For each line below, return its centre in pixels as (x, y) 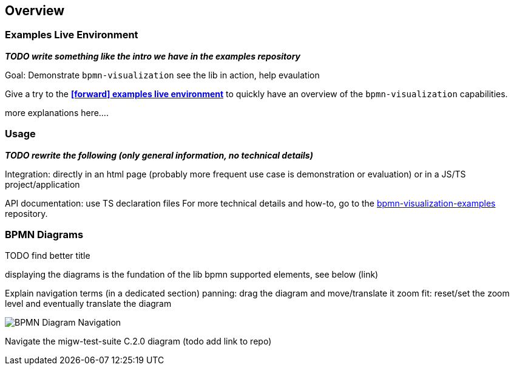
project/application (42, 184)
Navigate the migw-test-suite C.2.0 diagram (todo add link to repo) (138, 341)
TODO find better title (48, 256)
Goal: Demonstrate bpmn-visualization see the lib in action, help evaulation (162, 75)
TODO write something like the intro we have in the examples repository (153, 56)
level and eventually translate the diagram (88, 304)
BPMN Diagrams (44, 234)
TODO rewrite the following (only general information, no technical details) (159, 155)
